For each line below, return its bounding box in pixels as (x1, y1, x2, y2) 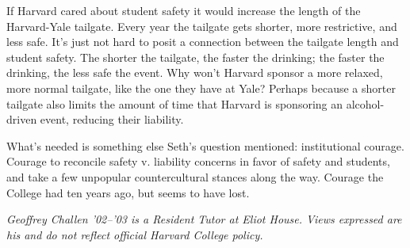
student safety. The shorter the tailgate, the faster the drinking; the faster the (6, 48, 385, 65)
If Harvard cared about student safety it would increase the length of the (6, 2, 361, 18)
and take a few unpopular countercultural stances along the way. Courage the (6, 168, 384, 185)
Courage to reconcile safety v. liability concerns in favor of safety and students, (6, 153, 390, 170)
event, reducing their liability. (40, 111, 184, 128)
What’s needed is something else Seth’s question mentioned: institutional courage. (6, 137, 404, 154)
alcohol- (346, 95, 385, 112)
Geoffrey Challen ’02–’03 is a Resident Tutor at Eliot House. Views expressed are (6, 211, 402, 227)
